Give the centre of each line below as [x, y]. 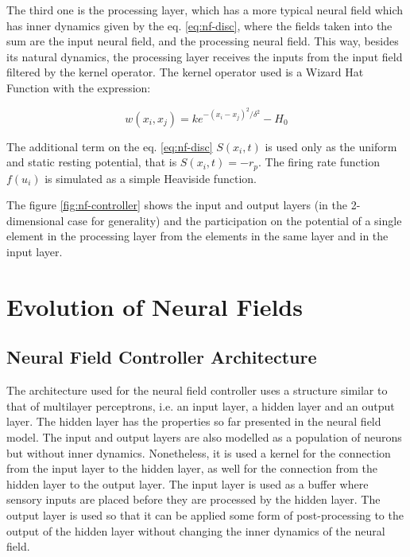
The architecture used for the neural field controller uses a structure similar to [197, 390]
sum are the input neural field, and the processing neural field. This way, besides [203, 41]
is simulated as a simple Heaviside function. [151, 178]
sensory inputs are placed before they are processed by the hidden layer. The [193, 499]
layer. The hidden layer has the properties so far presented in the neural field [194, 421]
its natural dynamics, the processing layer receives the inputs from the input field [205, 56]
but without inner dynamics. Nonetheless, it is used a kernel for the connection [199, 452]
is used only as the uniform [331, 146]
